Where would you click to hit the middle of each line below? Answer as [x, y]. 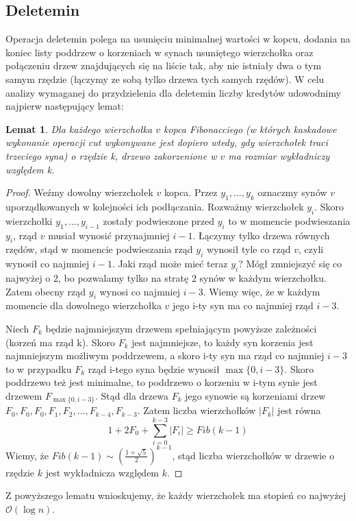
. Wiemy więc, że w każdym [262, 291]
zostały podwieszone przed [159, 220]
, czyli [311, 249]
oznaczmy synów [292, 192]
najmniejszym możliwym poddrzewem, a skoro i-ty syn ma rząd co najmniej [165, 355]
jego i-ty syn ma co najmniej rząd [243, 305]
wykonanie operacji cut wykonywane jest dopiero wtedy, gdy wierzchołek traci [167, 142]
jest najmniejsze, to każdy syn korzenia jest [222, 342]
